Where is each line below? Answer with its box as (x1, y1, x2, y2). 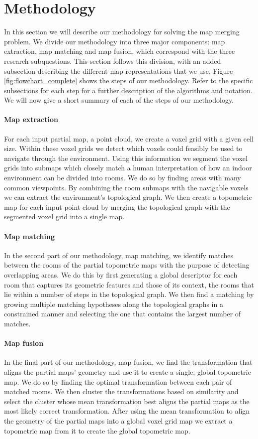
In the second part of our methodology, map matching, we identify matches (4, 250, 234, 260)
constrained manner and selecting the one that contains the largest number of (4, 308, 241, 319)
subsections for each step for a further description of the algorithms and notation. (4, 85, 253, 95)
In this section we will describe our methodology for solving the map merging (4, 26, 240, 37)
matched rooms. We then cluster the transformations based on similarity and (4, 386, 239, 397)
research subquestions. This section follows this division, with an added (4, 55, 221, 66)
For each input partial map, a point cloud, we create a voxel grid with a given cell (4, 133, 254, 144)
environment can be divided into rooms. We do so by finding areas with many (4, 172, 241, 183)
